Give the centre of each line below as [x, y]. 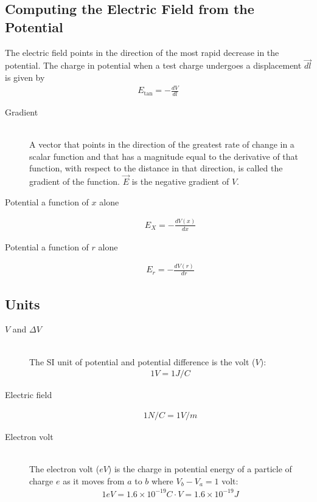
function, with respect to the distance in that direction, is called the [156, 168]
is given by [25, 77]
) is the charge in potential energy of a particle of [200, 469]
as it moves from [94, 480]
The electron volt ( [64, 469]
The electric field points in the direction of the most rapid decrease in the [142, 52]
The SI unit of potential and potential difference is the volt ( [142, 361]
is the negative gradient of [180, 181]
